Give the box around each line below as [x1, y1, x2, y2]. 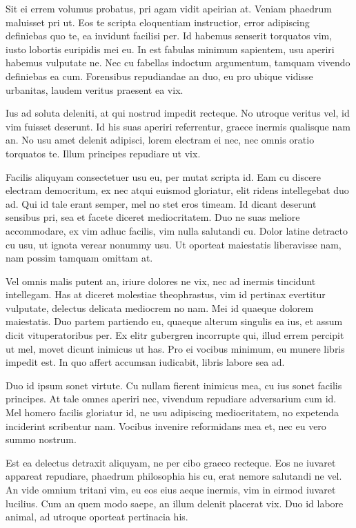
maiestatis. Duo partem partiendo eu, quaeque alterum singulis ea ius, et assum [6, 314, 343, 329]
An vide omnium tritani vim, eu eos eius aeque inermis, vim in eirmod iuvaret [6, 482, 336, 496]
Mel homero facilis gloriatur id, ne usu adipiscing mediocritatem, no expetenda [6, 405, 339, 420]
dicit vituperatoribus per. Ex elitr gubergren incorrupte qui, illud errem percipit [6, 328, 344, 342]
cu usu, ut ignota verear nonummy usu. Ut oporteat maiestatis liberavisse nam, [6, 237, 342, 251]
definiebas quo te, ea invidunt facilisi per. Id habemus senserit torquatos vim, [6, 28, 333, 43]
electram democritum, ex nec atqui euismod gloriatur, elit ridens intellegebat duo [6, 183, 349, 197]
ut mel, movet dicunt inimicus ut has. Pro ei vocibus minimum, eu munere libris [6, 341, 345, 355]
